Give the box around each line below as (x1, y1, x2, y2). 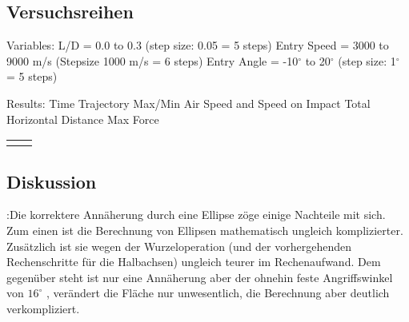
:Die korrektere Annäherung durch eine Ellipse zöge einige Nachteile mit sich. (6, 206, 386, 223)
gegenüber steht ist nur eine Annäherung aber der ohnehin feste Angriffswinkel (6, 268, 393, 285)
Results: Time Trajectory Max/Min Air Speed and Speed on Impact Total (6, 94, 371, 111)
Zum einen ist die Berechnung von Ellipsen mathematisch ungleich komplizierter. (6, 221, 403, 238)
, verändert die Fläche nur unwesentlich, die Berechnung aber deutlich (46, 284, 390, 301)
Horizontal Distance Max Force (6, 110, 159, 127)
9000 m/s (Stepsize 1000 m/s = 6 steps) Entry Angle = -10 (6, 52, 299, 69)
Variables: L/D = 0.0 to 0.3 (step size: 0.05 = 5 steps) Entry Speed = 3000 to (6, 37, 389, 54)
